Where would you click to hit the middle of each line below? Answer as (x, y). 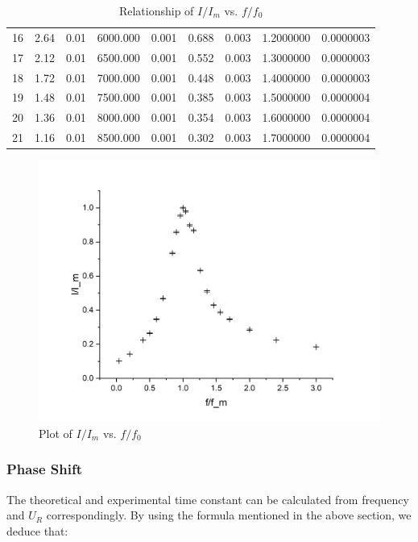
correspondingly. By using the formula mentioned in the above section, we (229, 515)
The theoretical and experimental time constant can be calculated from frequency (208, 499)
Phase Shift (44, 469)
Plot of (56, 433)
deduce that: (37, 530)
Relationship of (156, 10)
